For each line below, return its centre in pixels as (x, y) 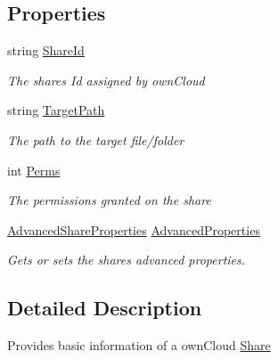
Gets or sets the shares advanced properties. (127, 260)
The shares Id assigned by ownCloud (106, 80)
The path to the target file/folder (96, 139)
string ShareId (46, 50)
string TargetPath (56, 110)
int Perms (34, 170)
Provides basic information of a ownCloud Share (139, 345)
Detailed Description (105, 308)
